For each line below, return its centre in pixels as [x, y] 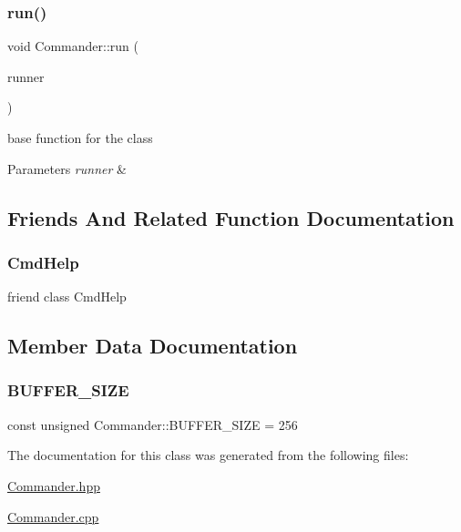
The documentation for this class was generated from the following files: [208, 455]
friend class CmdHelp [67, 297]
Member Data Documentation [153, 346]
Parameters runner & [67, 168]
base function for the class [80, 138]
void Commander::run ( [73, 46]
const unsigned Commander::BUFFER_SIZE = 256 [153, 424]
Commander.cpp [53, 516]
